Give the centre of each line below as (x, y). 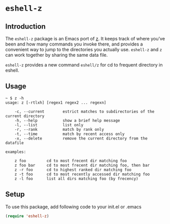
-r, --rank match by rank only (59, 129)
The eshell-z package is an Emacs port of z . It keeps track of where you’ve (85, 39)
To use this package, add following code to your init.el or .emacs (73, 207)
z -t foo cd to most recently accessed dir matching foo (82, 174)
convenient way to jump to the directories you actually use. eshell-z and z (84, 49)
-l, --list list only (49, 125)
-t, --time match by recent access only (70, 134)
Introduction (26, 26)
